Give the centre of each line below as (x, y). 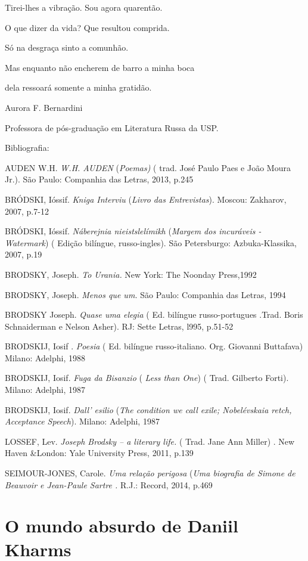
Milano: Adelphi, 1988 (45, 357)
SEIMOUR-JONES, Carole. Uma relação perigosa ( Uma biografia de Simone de (150, 473)
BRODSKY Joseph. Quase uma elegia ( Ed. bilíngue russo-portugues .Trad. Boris (154, 314)
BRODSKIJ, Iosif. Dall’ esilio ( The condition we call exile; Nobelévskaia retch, (148, 409)
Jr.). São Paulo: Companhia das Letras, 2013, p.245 (99, 179)
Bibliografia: (27, 148)
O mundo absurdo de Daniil (122, 526)
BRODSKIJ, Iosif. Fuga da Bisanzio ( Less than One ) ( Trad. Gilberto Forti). (147, 378)
